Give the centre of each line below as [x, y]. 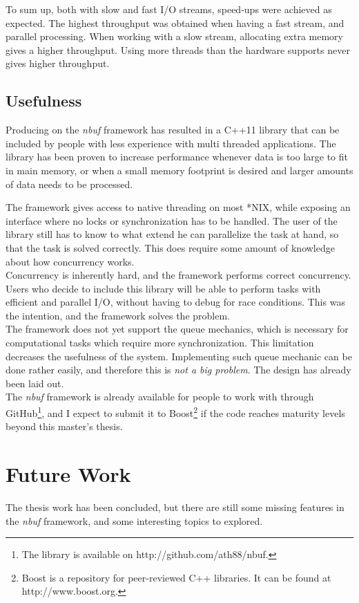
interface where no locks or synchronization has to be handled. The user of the [172, 220]
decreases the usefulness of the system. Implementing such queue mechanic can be [179, 356]
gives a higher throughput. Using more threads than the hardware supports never [178, 49]
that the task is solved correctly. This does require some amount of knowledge [170, 247]
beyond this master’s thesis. [64, 426]
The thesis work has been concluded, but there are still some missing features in [175, 507]
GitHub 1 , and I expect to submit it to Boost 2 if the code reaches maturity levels [175, 412]
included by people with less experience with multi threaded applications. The [171, 143]
